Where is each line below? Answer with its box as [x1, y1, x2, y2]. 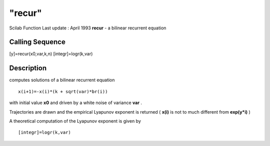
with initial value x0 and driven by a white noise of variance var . [9, 100, 142, 106]
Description [9, 64, 47, 72]
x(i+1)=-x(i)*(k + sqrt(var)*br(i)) [18, 89, 108, 94]
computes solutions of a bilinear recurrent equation [9, 77, 115, 83]
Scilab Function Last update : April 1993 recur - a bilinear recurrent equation [9, 25, 166, 31]
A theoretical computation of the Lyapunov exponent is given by [9, 118, 141, 124]
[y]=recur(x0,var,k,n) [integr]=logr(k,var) [9, 51, 93, 57]
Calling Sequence [9, 38, 66, 46]
